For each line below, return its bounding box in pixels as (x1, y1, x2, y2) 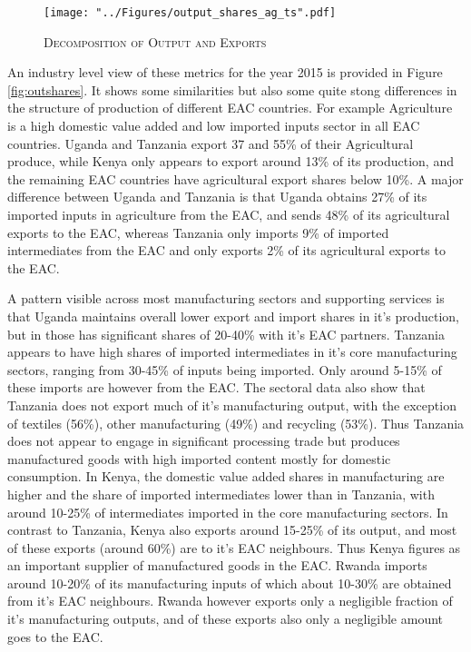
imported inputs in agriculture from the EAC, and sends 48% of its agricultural (7, 205, 450, 223)
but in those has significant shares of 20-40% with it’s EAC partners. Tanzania (7, 324, 445, 343)
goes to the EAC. (7, 627, 103, 646)
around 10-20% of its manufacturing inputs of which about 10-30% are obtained (7, 573, 452, 592)
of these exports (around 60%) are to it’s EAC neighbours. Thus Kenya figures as (7, 538, 461, 557)
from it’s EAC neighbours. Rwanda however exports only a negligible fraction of (7, 591, 453, 610)
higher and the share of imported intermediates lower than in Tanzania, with (7, 484, 435, 503)
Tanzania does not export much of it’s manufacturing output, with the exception (7, 395, 456, 414)
